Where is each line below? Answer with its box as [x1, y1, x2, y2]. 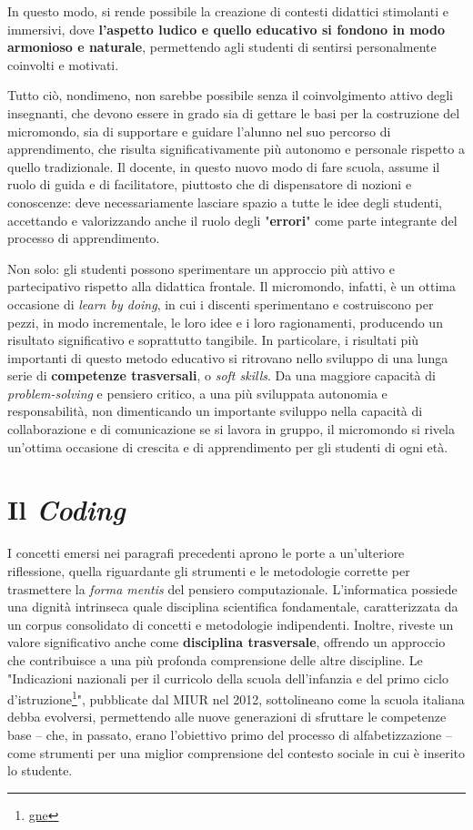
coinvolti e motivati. [7, 55, 119, 74]
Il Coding [7, 491, 126, 529]
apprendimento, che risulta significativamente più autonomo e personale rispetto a [7, 139, 465, 158]
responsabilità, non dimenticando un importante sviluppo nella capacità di [7, 401, 423, 420]
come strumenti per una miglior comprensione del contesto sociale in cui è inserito [7, 743, 465, 762]
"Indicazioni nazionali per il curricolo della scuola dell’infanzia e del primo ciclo [7, 668, 448, 687]
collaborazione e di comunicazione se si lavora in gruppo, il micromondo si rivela [7, 420, 455, 439]
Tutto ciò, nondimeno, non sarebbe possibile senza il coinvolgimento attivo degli [7, 86, 453, 105]
